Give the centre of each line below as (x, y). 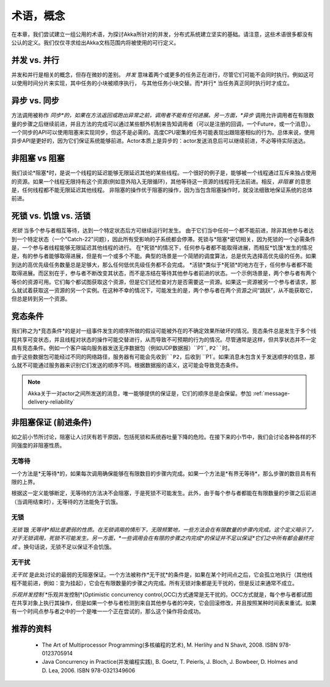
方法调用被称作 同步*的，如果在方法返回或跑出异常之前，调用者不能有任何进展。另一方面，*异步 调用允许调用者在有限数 (163, 115)
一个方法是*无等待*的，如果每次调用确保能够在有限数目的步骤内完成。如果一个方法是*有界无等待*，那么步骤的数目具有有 (164, 473)
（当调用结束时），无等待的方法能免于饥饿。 (66, 501)
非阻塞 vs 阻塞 (38, 158)
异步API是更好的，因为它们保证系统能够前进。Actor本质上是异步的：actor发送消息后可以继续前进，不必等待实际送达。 (160, 141)
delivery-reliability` (51, 402)
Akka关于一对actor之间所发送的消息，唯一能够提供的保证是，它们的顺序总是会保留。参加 (140, 393)
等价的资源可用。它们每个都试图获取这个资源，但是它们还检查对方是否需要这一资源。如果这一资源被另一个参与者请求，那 (164, 282)
